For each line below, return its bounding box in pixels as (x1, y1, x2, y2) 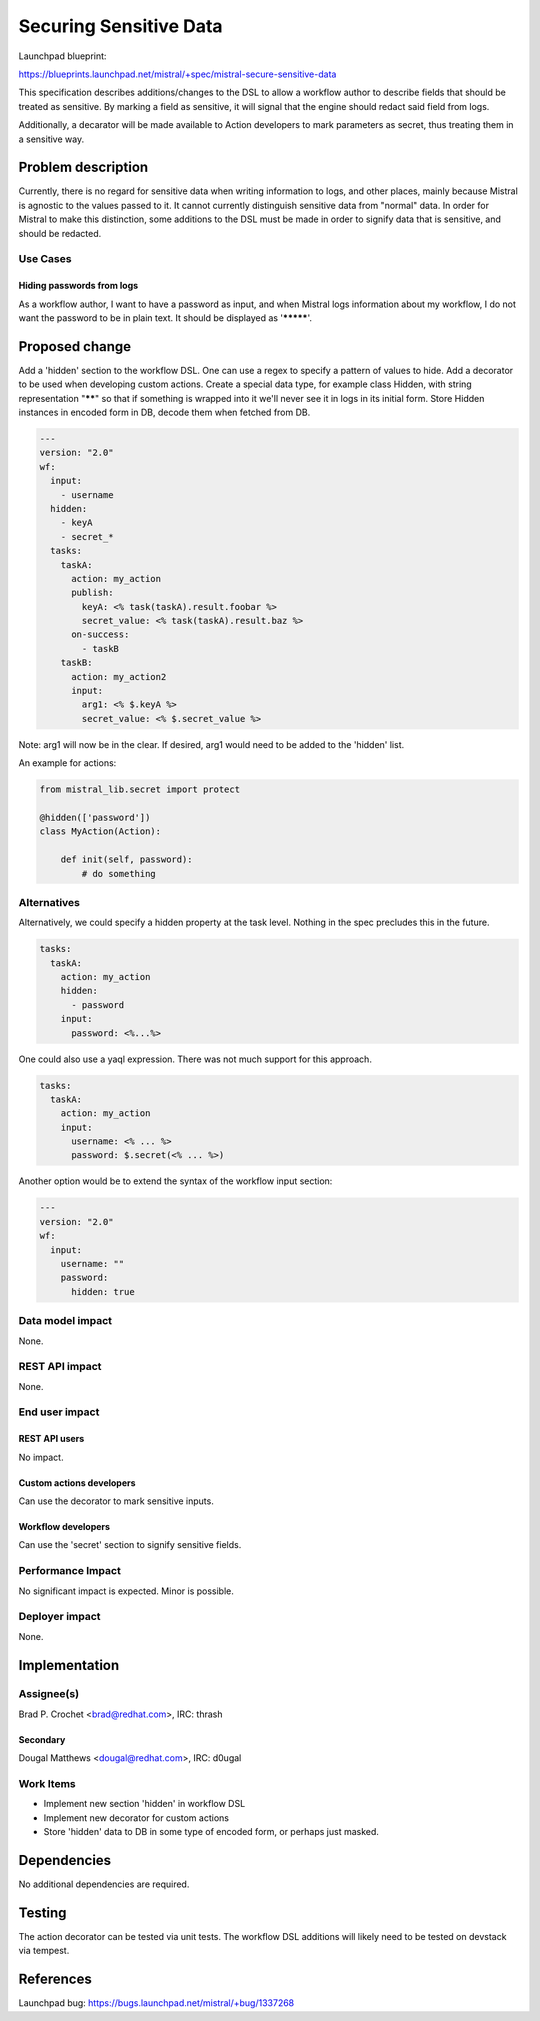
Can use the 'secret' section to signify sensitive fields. (18, 1539, 242, 1551)
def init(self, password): (60, 854, 194, 865)
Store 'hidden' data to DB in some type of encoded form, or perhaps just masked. (43, 1826, 380, 1838)
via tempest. (18, 1945, 70, 1957)
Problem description (18, 159, 149, 176)
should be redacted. (18, 227, 102, 239)
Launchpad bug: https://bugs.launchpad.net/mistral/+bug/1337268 (18, 1997, 295, 2009)
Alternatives (18, 895, 80, 909)
